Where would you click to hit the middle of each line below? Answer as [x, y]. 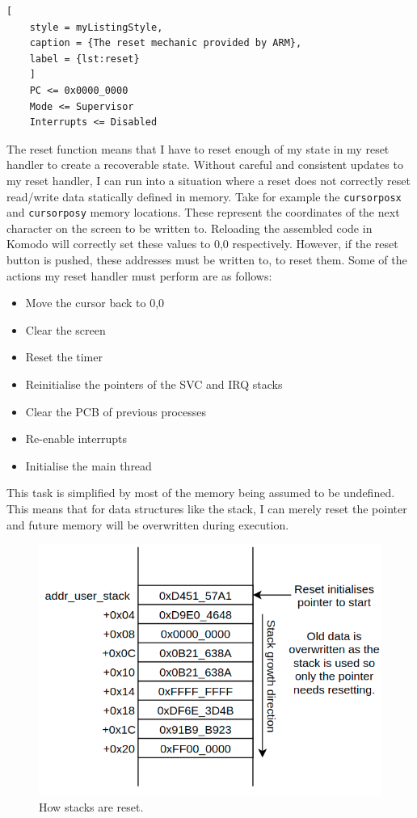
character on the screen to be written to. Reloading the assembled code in [190, 228]
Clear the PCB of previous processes [116, 411]
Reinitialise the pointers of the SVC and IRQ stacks [154, 384]
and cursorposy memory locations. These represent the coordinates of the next [203, 212]
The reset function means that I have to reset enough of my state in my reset [198, 148]
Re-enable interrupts [76, 439]
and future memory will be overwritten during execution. [148, 524]
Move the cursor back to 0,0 [95, 303]
